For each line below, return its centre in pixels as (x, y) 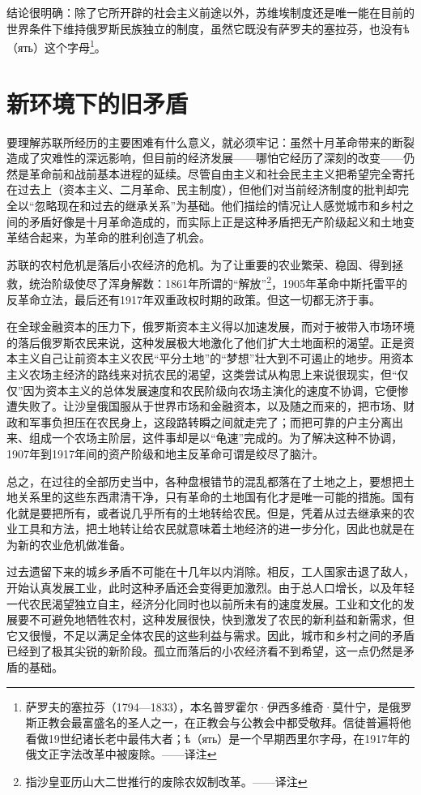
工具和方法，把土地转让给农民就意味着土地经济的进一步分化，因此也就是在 (216, 529)
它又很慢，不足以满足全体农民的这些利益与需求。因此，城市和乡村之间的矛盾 (210, 635)
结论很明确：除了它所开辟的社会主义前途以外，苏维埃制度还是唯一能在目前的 (210, 12)
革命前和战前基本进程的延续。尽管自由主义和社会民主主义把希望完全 (210, 173)
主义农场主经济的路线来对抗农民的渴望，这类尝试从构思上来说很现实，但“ (202, 374)
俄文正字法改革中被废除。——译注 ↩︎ (121, 754)
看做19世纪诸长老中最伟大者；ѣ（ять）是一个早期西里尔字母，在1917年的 (218, 738)
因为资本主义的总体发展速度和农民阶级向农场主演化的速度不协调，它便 (210, 390)
